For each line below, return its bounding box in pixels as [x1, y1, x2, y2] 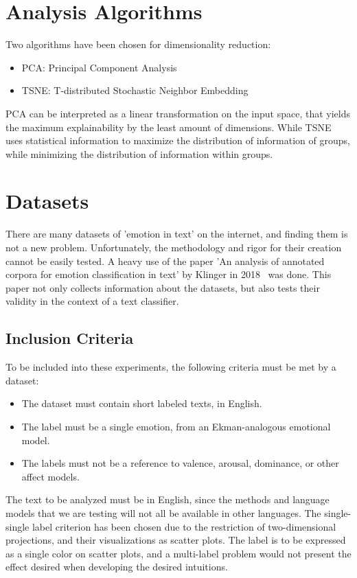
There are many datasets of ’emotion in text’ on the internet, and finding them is [5, 227, 348, 241]
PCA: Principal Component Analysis [21, 60, 177, 74]
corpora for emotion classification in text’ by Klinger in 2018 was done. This [5, 267, 332, 281]
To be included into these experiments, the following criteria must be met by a [5, 360, 336, 374]
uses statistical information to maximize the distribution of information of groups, [5, 133, 350, 148]
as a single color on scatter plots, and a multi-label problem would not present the [5, 546, 352, 560]
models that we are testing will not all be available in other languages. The [5, 505, 321, 520]
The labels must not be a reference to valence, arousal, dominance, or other [21, 456, 339, 470]
